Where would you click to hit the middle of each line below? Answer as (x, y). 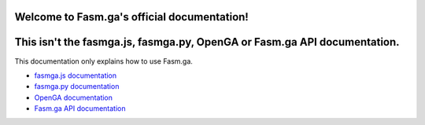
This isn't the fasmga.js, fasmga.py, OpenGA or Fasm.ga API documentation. (207, 42)
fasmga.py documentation (77, 86)
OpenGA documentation (74, 97)
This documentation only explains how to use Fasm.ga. (103, 61)
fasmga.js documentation (76, 75)
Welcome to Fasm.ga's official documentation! (132, 17)
